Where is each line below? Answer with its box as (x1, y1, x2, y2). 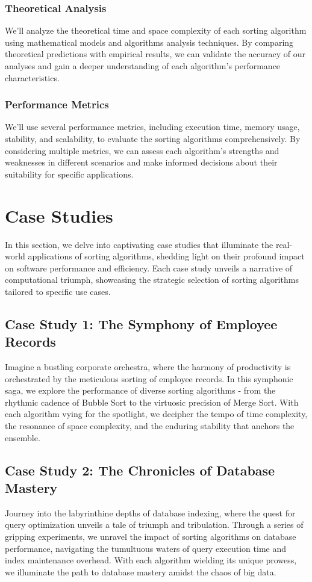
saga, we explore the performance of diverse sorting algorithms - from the (5, 384, 276, 397)
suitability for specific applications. (5, 167, 134, 180)
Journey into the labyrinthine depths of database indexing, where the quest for (5, 506, 296, 519)
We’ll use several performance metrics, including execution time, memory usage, (5, 120, 300, 133)
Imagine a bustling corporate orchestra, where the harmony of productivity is (5, 361, 291, 373)
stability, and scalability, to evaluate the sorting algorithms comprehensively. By (5, 132, 301, 144)
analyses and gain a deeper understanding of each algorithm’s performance (5, 60, 281, 72)
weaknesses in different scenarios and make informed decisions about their (5, 156, 278, 169)
